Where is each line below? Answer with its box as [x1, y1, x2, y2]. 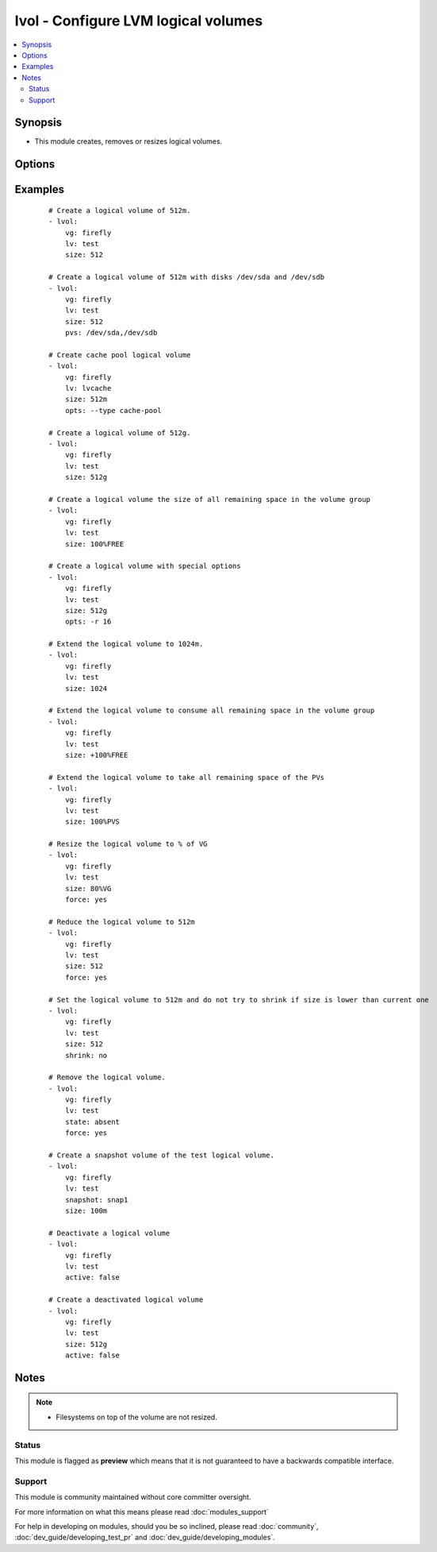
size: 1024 [64, 684, 108, 693]
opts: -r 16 [64, 617, 112, 627]
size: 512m [64, 395, 108, 404]
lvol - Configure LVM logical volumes [14, 12, 263, 29]
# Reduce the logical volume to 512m [48, 917, 196, 926]
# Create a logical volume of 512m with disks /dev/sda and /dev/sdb [48, 272, 325, 282]
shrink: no [64, 1051, 108, 1060]
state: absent [64, 1117, 121, 1126]
